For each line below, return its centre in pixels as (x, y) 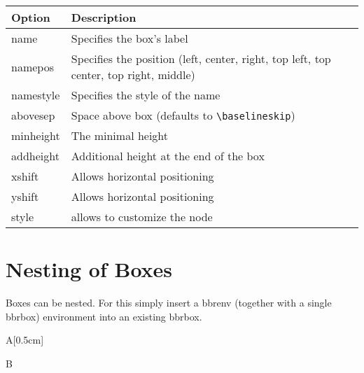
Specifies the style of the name (146, 95)
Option (31, 17)
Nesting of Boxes (89, 269)
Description (104, 17)
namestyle (36, 95)
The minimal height (120, 135)
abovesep (33, 115)
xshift (25, 176)
